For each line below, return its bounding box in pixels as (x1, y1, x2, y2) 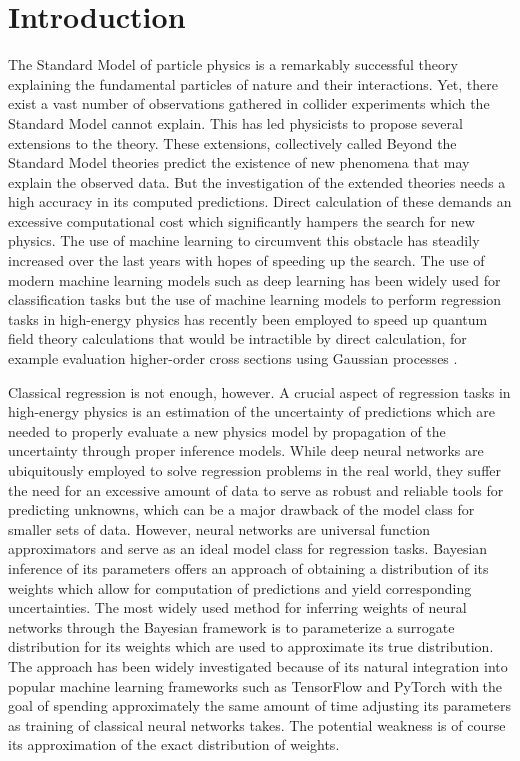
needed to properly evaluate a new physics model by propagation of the (8, 420, 446, 441)
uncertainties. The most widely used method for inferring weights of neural (8, 597, 467, 618)
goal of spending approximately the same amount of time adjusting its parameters (8, 695, 511, 716)
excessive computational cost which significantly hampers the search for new (8, 210, 475, 231)
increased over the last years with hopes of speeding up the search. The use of (8, 250, 485, 271)
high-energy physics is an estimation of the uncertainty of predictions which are (8, 401, 496, 422)
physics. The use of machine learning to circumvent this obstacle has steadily (8, 230, 480, 251)
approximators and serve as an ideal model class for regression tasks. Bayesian (8, 538, 488, 559)
